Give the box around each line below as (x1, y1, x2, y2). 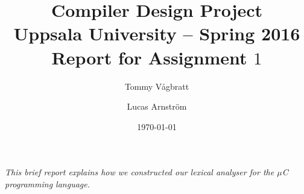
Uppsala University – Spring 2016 (13, 21, 300, 46)
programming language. (5, 177, 90, 190)
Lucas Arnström (127, 100, 187, 113)
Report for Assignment (51, 45, 247, 69)
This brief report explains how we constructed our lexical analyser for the (5, 166, 274, 178)
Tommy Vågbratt (124, 80, 189, 92)
